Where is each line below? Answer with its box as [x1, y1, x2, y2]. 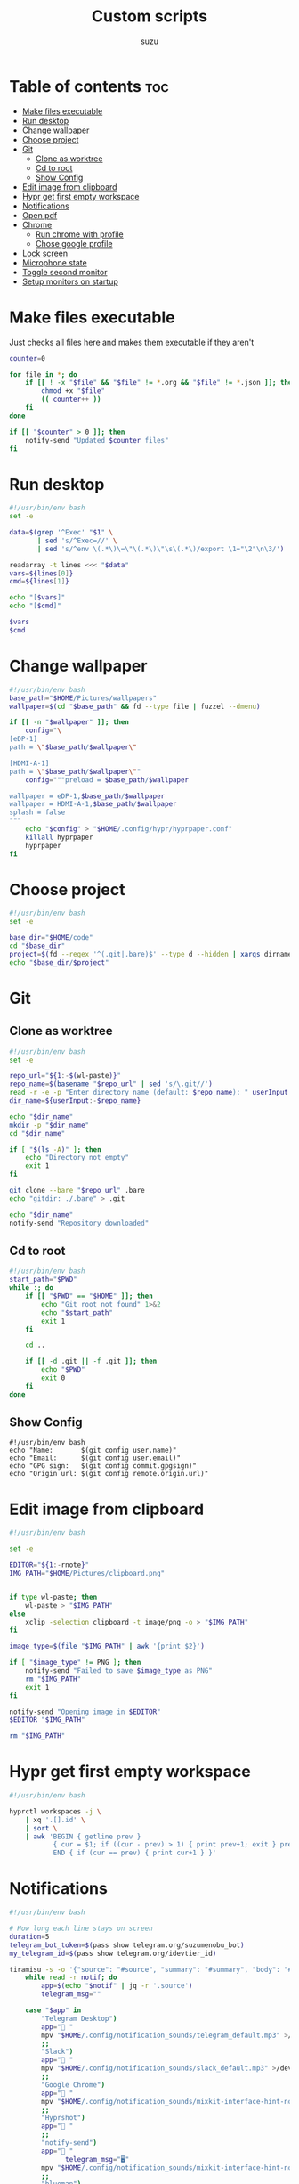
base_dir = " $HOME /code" [9, 933, 93, 942]
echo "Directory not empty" [25, 1153, 129, 1162]
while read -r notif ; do [25, 1973, 117, 1983]
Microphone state [21, 257, 87, 268]
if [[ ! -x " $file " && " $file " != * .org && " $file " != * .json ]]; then [25, 379, 296, 387]
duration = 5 [9, 1932, 50, 1941]
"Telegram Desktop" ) [41, 2014, 117, 2023]
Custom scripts [92, 6, 207, 27]
